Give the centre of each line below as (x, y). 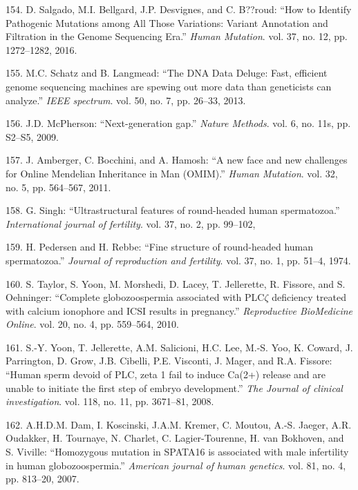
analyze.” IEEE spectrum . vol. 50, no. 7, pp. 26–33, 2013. (126, 100)
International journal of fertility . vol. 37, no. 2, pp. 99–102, (131, 223)
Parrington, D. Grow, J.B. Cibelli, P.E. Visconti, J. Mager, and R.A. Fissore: (169, 361)
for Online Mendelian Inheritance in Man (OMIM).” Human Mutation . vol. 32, (172, 173)
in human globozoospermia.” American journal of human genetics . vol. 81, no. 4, (176, 465)
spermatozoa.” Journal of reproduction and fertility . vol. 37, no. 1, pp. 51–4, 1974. (178, 260)
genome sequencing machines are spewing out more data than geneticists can (169, 86)
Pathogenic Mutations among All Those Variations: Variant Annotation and (167, 22)
